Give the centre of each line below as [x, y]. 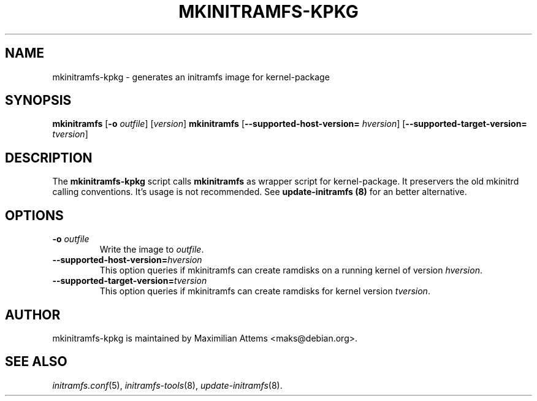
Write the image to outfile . [152, 250]
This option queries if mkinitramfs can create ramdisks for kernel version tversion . [265, 291]
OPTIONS [34, 215]
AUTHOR [33, 315]
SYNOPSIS [38, 101]
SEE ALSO [36, 362]
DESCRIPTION [49, 158]
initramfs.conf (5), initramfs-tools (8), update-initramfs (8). [167, 385]
